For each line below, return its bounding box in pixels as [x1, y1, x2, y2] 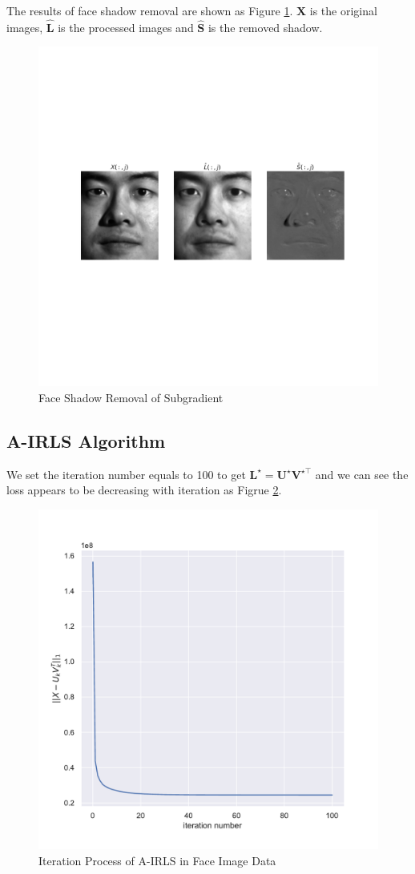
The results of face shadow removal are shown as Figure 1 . [6, 2, 293, 18]
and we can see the [315, 465, 409, 482]
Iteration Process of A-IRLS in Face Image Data [38, 852, 276, 868]
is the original [309, 2, 377, 18]
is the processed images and [58, 18, 194, 35]
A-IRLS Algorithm [6, 428, 166, 453]
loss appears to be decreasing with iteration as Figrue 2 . [6, 481, 282, 498]
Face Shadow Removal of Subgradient [38, 389, 224, 405]
